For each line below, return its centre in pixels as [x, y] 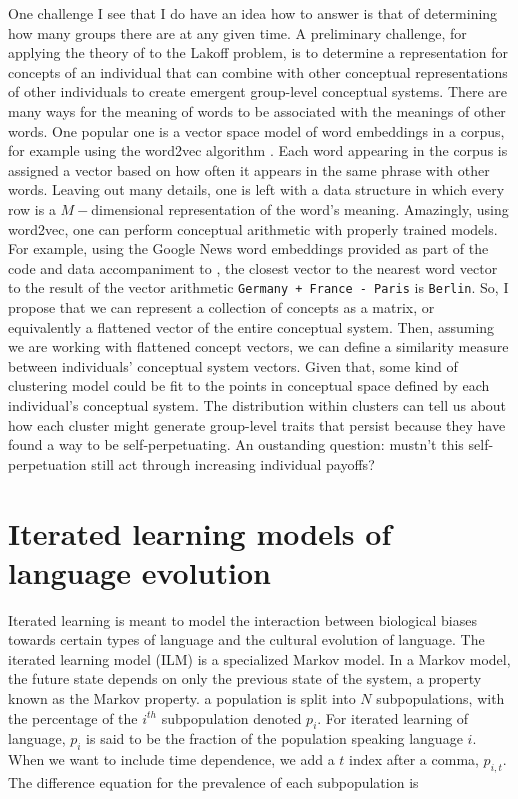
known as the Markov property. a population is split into [182, 698]
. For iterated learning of [393, 717]
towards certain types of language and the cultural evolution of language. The [246, 639]
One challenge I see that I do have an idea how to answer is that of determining [253, 13]
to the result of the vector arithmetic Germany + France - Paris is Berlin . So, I [258, 287]
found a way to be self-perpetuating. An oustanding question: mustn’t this [236, 444]
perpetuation [47, 463]
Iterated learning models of [200, 532]
